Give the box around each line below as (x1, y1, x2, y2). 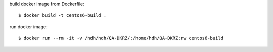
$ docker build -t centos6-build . (18, 13, 107, 18)
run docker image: (9, 23, 48, 30)
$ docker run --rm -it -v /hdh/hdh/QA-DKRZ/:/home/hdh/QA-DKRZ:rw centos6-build (18, 35, 224, 41)
